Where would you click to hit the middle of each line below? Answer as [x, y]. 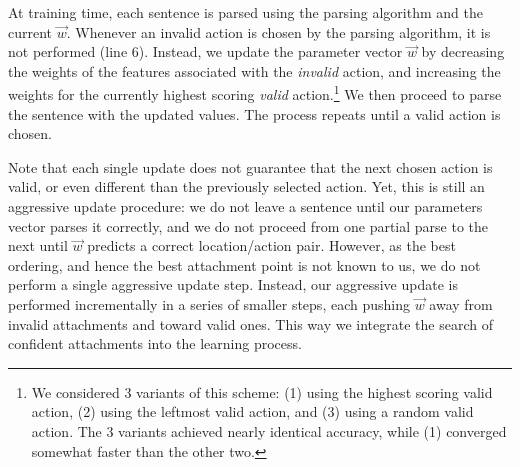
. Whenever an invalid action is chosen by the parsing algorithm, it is [278, 31]
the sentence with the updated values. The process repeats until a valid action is [254, 113]
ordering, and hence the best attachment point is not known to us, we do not [244, 264]
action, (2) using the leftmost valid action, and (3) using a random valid [252, 411]
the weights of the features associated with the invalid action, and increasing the [254, 70]
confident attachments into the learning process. [155, 343]
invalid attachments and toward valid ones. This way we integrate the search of [250, 323]
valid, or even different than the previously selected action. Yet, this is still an [246, 186]
